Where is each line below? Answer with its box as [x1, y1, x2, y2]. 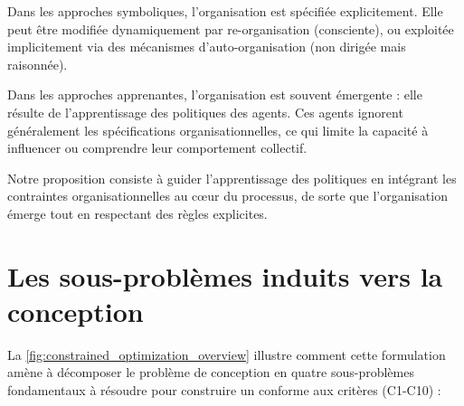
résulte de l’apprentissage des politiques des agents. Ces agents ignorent [7, 102, 403, 121]
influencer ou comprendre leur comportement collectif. [7, 138, 308, 157]
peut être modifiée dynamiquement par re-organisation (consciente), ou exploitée [7, 19, 454, 38]
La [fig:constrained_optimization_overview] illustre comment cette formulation [7, 345, 446, 364]
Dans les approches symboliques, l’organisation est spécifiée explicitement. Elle [7, 2, 443, 20]
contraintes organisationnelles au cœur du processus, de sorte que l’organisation [7, 186, 448, 205]
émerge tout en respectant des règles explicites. [7, 203, 268, 222]
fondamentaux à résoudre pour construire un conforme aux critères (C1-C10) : [7, 381, 441, 400]
